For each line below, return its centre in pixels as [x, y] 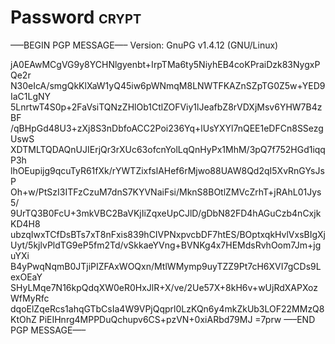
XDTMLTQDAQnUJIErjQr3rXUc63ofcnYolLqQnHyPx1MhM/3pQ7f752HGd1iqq [168, 149]
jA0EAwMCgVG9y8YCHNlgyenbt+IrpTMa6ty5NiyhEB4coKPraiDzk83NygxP [165, 64]
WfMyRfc [30, 298]
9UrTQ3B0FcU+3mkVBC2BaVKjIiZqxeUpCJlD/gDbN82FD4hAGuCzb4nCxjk [166, 213]
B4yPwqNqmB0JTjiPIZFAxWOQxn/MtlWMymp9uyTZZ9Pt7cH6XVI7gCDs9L [166, 266]
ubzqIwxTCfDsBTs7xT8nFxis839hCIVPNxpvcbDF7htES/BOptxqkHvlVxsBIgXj [168, 234]
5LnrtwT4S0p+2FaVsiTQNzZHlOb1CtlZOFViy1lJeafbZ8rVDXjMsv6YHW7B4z [166, 107]
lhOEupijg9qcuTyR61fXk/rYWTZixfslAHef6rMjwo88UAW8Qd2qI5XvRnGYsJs [167, 170]
